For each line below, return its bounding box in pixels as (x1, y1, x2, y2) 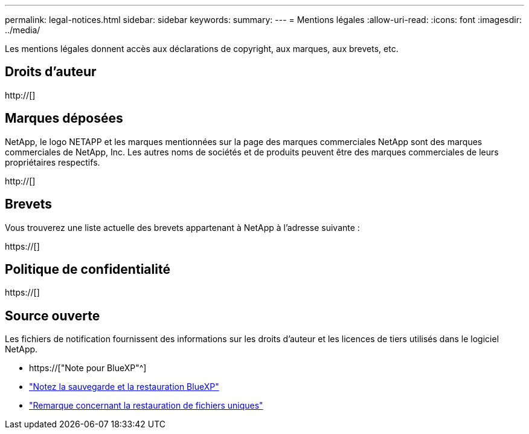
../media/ (5, 25, 40, 35)
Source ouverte (5, 308, 100, 323)
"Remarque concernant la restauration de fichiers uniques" (29, 400, 263, 411)
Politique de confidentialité (5, 261, 170, 277)
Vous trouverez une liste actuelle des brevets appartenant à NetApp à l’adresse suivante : (5, 222, 360, 233)
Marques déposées (5, 111, 123, 126)
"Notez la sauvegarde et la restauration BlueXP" (29, 381, 219, 392)
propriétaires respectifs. (5, 157, 100, 167)
